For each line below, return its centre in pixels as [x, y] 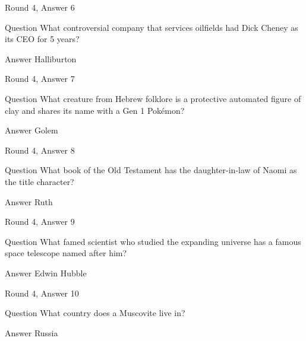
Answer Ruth [29, 201]
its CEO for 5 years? [42, 39]
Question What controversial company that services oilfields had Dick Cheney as [152, 27]
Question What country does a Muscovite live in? [95, 313]
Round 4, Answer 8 [40, 150]
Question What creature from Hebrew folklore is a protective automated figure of [153, 98]
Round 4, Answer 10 [42, 293]
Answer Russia [31, 332]
